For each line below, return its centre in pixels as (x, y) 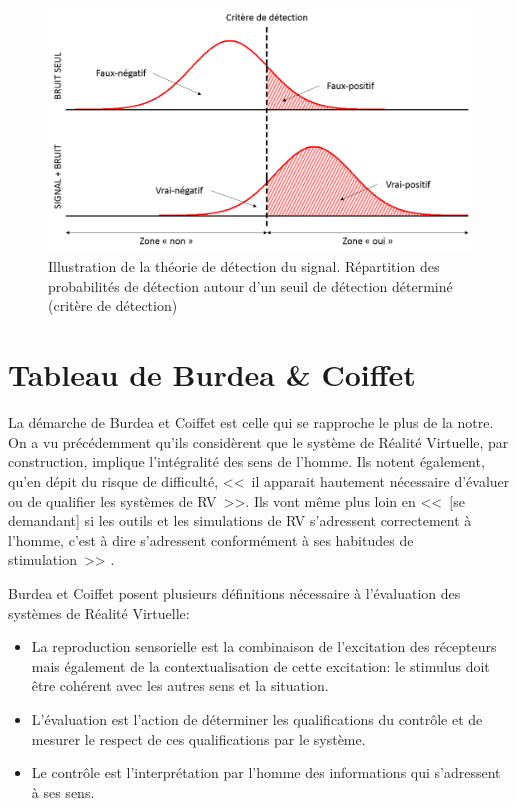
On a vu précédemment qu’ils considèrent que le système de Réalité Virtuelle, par (258, 441)
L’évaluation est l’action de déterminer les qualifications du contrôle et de (257, 718)
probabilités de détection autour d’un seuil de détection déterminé (250, 285)
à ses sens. (63, 791)
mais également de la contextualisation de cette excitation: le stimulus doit (260, 665)
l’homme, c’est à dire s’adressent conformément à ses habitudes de (211, 539)
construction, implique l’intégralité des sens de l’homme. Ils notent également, (246, 461)
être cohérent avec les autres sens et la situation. (180, 685)
